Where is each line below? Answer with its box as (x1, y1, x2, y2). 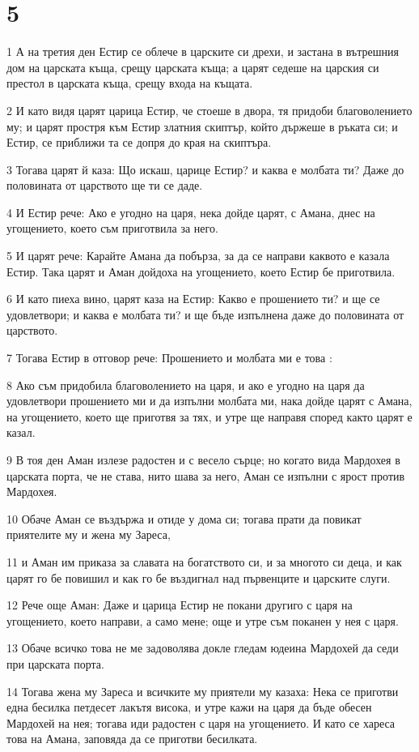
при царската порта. (6, 655, 104, 672)
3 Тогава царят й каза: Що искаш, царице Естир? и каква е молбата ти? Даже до (6, 160, 404, 177)
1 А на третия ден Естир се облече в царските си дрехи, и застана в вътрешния (6, 43, 399, 60)
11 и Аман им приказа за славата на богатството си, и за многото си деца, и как (6, 553, 402, 570)
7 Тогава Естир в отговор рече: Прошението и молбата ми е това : (6, 349, 332, 366)
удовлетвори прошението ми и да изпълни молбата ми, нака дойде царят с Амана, (6, 392, 413, 409)
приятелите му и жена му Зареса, (6, 526, 171, 543)
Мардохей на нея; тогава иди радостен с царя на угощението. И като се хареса (6, 714, 396, 731)
